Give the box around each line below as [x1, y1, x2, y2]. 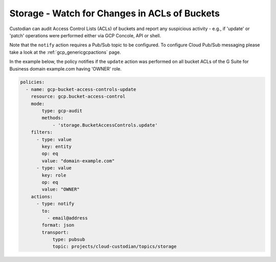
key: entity [41, 144, 72, 149]
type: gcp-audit [41, 108, 83, 114]
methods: [41, 115, 64, 121]
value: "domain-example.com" [41, 158, 115, 163]
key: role [41, 172, 66, 178]
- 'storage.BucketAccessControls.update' [52, 122, 158, 128]
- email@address [47, 215, 88, 221]
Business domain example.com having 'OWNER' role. [9, 65, 122, 72]
